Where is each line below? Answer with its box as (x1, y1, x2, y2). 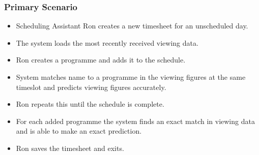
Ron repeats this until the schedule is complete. (16, 99, 164, 109)
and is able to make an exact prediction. (16, 126, 142, 136)
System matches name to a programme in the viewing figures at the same (16, 72, 246, 82)
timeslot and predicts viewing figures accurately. (16, 81, 166, 92)
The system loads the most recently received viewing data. (16, 37, 198, 48)
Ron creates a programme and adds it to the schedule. (16, 54, 186, 65)
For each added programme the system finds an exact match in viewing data (16, 115, 255, 126)
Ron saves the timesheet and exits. (16, 142, 124, 153)
